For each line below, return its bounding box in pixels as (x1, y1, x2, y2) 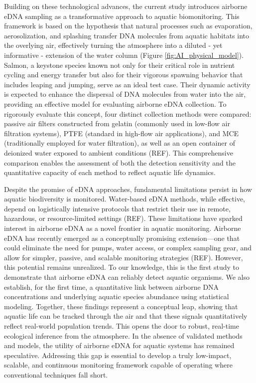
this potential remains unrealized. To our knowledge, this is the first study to (4, 262, 239, 272)
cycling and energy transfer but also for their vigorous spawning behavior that (4, 69, 243, 80)
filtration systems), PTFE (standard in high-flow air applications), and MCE (4, 128, 239, 138)
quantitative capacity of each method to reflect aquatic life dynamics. (4, 167, 216, 178)
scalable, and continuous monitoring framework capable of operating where (4, 360, 233, 370)
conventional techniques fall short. (4, 369, 108, 380)
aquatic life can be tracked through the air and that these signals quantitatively (4, 311, 248, 321)
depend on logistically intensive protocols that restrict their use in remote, (4, 203, 231, 213)
